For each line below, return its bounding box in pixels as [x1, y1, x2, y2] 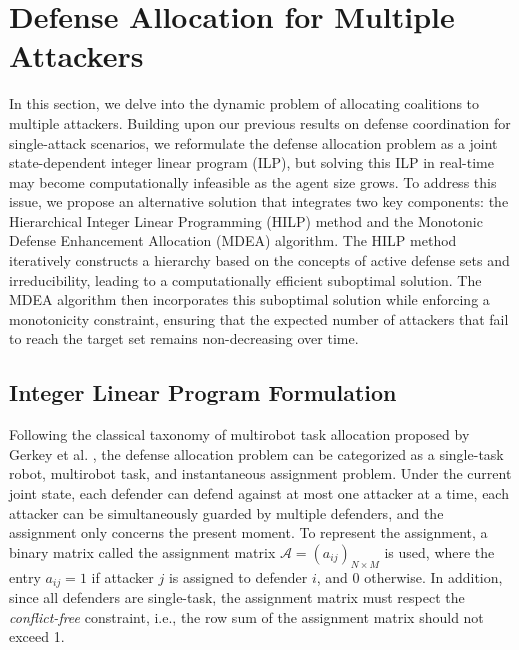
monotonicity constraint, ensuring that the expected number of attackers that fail [9, 308, 509, 329]
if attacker [91, 566, 154, 587]
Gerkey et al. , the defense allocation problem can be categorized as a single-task [9, 443, 504, 464]
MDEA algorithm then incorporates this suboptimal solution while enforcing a [9, 289, 490, 310]
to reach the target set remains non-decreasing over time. [9, 328, 359, 349]
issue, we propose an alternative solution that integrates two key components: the [9, 191, 509, 212]
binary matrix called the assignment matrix [9, 541, 276, 562]
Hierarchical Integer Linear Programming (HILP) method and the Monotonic [9, 210, 483, 231]
